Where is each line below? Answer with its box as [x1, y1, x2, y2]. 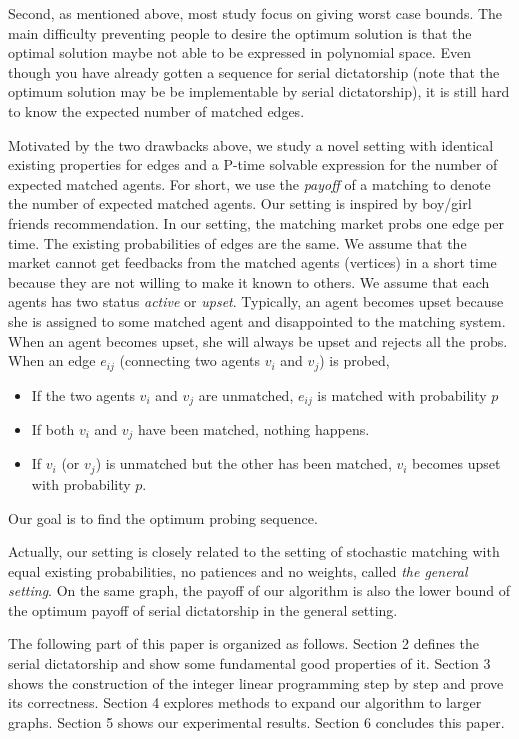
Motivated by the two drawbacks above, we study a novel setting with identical [8, 134, 494, 155]
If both [31, 419, 75, 439]
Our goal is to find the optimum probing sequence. [8, 507, 318, 528]
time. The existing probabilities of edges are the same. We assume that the [8, 232, 467, 253]
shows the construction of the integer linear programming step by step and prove [8, 672, 504, 693]
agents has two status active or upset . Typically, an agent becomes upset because [8, 291, 504, 312]
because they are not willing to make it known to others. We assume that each [8, 271, 490, 292]
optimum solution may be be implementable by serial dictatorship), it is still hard [8, 81, 510, 102]
